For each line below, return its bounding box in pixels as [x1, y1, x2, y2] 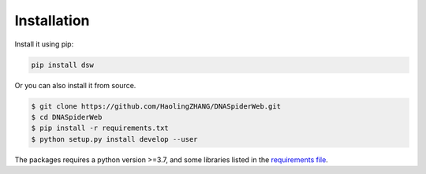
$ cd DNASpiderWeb [31, 113, 103, 121]
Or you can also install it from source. [14, 80, 136, 90]
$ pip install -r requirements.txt [31, 124, 169, 133]
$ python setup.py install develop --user [31, 135, 198, 143]
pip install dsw [31, 60, 95, 69]
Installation [14, 12, 90, 29]
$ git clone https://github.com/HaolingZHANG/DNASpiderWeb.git [31, 102, 282, 110]
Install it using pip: [14, 39, 74, 49]
